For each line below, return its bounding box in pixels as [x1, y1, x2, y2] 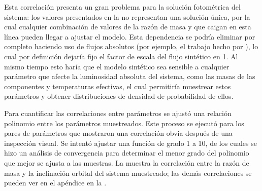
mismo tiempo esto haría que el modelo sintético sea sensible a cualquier [4, 61, 230, 71]
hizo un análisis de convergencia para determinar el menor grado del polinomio [4, 147, 249, 158]
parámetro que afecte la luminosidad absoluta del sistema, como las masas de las [4, 71, 255, 82]
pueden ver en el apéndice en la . [4, 177, 107, 188]
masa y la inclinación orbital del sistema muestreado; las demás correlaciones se [4, 167, 252, 178]
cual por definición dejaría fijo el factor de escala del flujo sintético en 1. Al [4, 51, 238, 61]
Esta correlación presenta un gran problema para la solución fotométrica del [4, 2, 241, 12]
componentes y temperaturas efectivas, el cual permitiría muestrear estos [4, 81, 231, 91]
